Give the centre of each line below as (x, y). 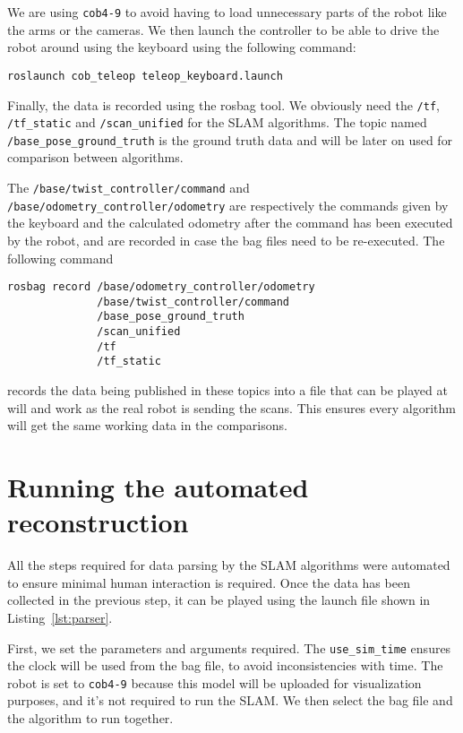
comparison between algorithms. (95, 157)
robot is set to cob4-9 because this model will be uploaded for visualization (214, 682)
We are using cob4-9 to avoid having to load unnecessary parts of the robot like (227, 12)
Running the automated (158, 487)
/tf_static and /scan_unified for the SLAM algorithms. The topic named (217, 122)
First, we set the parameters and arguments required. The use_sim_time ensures (229, 647)
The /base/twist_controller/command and (129, 188)
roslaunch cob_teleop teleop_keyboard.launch (145, 76)
